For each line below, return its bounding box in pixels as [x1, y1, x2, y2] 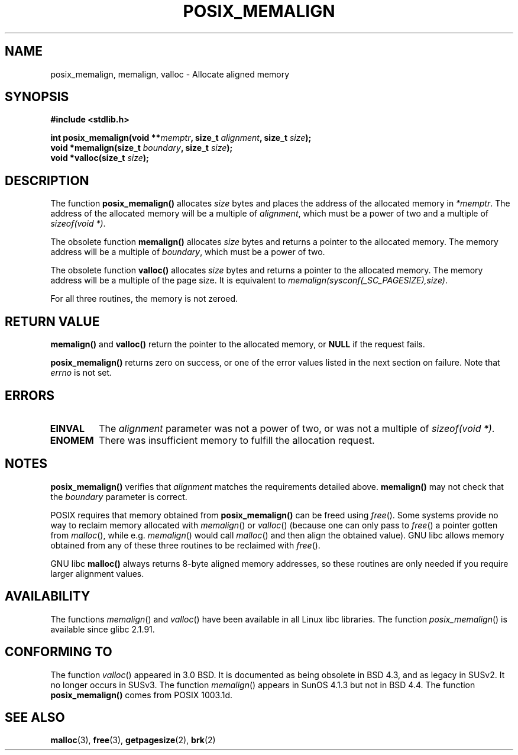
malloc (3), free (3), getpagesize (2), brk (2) [50, 735, 216, 746]
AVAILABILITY [5, 589, 90, 604]
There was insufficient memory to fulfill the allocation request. [99, 434, 375, 446]
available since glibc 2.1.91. [50, 624, 155, 634]
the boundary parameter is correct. [50, 491, 187, 502]
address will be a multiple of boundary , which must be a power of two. [50, 247, 325, 257]
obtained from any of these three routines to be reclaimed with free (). [50, 540, 320, 550]
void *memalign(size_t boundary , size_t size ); [50, 143, 233, 153]
